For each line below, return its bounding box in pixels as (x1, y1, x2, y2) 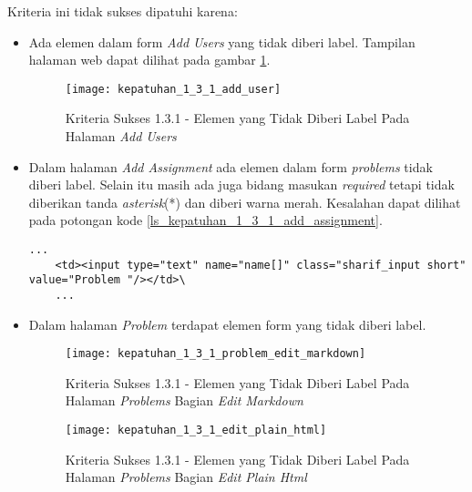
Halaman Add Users (65, 127, 177, 146)
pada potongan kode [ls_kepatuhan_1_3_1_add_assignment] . (28, 210, 383, 230)
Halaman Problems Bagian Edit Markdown (65, 391, 303, 410)
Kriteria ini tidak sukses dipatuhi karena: (7, 2, 238, 20)
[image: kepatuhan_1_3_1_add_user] (65, 82, 282, 96)
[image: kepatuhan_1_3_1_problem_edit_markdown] (65, 347, 366, 361)
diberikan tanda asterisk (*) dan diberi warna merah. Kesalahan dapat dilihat (28, 192, 461, 211)
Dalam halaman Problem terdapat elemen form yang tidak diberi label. (28, 314, 426, 333)
